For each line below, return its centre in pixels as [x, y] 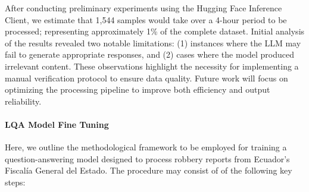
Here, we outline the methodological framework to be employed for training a [146, 147]
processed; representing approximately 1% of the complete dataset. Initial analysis [155, 31]
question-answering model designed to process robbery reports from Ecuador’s [147, 158]
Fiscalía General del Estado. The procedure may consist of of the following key [149, 170]
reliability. [23, 101]
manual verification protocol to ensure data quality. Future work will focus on [146, 78]
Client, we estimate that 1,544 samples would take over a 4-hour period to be [146, 19]
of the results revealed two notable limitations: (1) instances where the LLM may [153, 43]
